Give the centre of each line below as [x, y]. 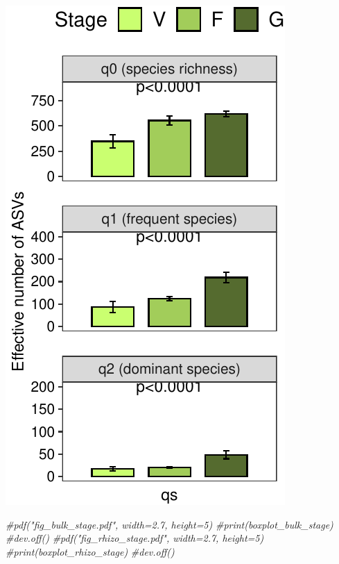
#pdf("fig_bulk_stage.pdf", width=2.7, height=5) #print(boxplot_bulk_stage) [169, 524]
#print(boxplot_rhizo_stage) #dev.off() [90, 551]
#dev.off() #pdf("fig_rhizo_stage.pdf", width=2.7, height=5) [135, 538]
